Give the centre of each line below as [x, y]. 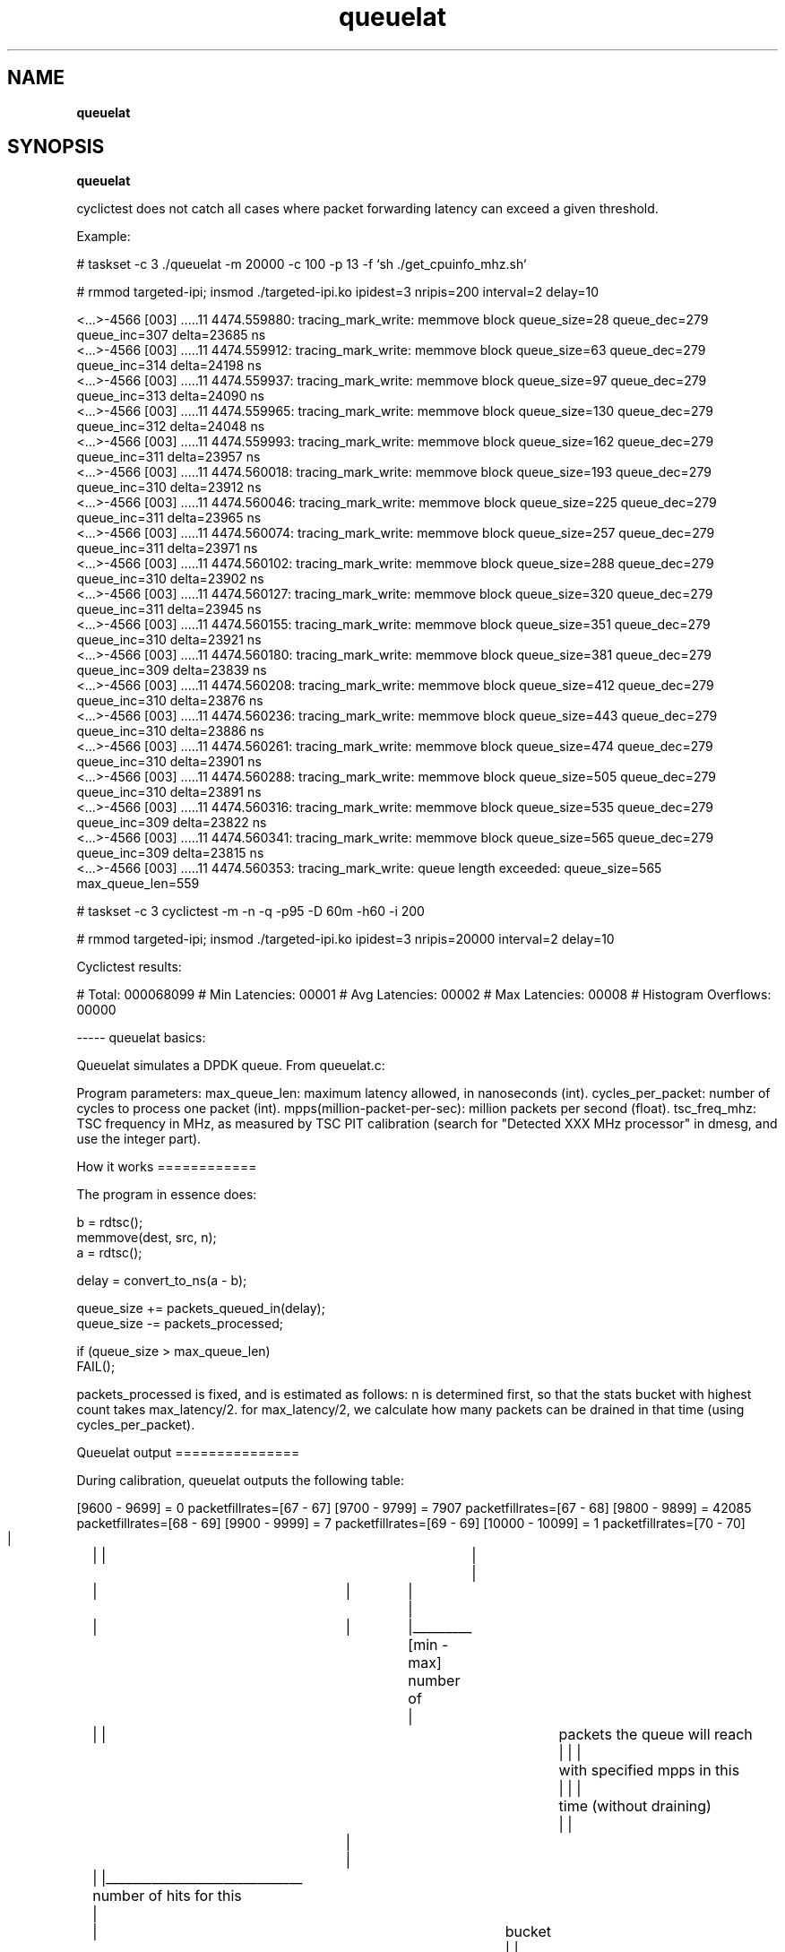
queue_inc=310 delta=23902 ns [170, 579]
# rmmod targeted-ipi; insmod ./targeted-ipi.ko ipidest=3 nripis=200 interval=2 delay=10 [338, 292]
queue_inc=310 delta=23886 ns [170, 731]
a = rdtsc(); [109, 1253]
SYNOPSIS [56, 147]
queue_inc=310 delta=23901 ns [169, 762]
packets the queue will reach [656, 1735]
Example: [104, 237]
